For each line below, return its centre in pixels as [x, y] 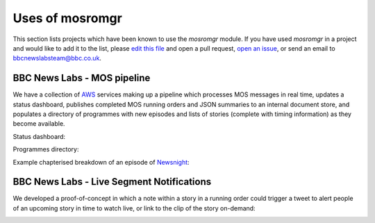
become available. [39, 124]
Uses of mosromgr [68, 18]
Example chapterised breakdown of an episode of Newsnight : [101, 162]
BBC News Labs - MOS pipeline [82, 78]
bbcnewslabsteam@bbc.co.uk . [57, 58]
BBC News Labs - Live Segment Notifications [112, 182]
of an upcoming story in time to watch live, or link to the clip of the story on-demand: [134, 208]
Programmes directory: [46, 149]
